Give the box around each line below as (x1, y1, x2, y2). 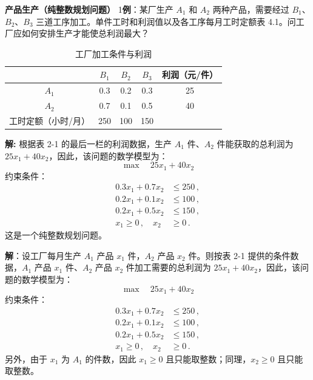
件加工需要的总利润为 (126, 261, 211, 274)
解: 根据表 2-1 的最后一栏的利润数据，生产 (5, 137, 172, 150)
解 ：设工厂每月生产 (5, 249, 81, 261)
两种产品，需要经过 (212, 3, 289, 15)
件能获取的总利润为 (217, 137, 294, 150)
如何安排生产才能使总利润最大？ (21, 27, 149, 40)
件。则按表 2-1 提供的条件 (188, 249, 291, 261)
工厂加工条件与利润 (75, 47, 152, 60)
